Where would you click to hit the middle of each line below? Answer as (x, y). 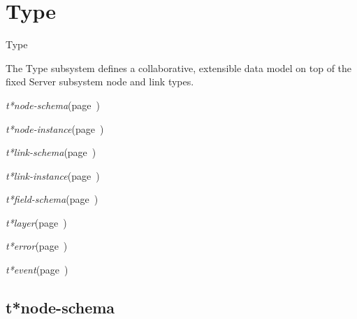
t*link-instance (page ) (53, 175)
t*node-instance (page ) (55, 128)
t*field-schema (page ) (52, 199)
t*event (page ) (37, 270)
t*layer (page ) (36, 222)
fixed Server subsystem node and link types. (100, 81)
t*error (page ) (37, 246)
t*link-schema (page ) (51, 152)
